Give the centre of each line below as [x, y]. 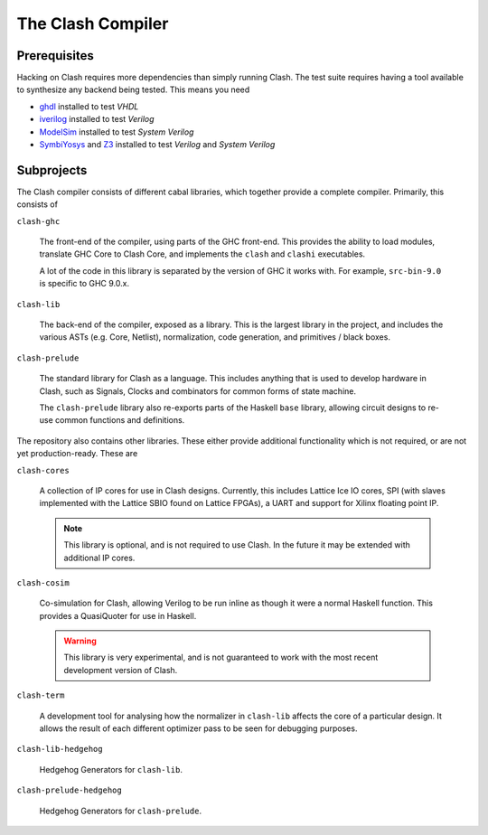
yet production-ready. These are [77, 454]
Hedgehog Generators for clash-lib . [111, 769]
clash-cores [43, 470]
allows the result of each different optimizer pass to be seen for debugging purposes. [198, 728]
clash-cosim [43, 582]
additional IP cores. [99, 558]
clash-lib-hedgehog [60, 749]
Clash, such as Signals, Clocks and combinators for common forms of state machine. [198, 391]
